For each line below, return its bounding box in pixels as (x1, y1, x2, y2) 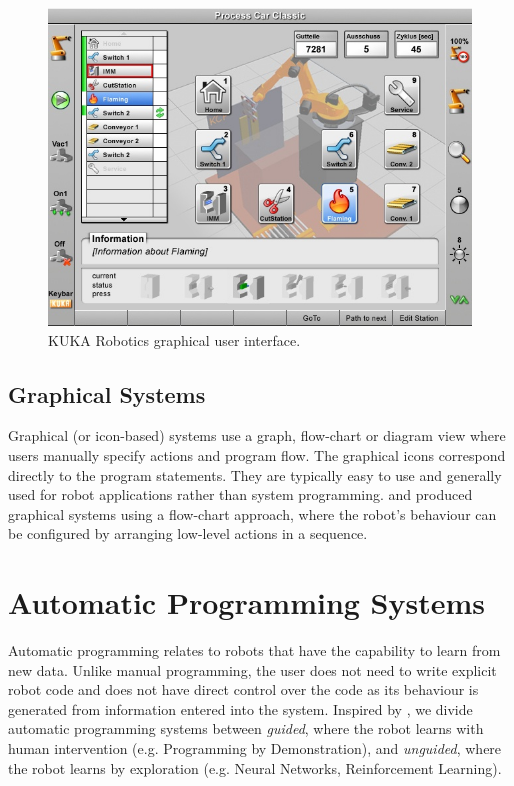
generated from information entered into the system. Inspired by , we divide (8, 698, 473, 719)
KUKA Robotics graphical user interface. (48, 329, 301, 350)
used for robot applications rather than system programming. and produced (8, 484, 473, 505)
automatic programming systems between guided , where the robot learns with (8, 718, 484, 739)
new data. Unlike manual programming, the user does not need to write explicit (8, 659, 497, 680)
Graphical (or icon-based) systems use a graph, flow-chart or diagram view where (8, 425, 506, 446)
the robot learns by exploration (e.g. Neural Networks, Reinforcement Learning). (8, 757, 502, 778)
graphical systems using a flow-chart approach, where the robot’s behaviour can (8, 503, 497, 524)
